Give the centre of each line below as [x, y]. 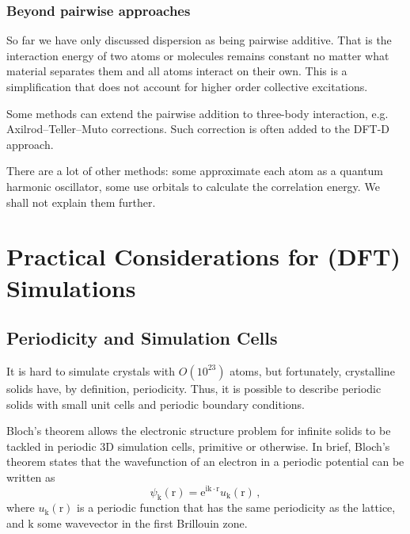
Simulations [71, 287]
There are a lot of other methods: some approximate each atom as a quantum [195, 171]
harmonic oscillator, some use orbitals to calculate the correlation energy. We [193, 186]
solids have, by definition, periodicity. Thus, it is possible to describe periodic [194, 388]
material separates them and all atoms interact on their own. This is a [177, 71]
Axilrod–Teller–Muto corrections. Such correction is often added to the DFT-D [198, 129]
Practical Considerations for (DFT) [203, 256]
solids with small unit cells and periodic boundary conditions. [156, 404]
